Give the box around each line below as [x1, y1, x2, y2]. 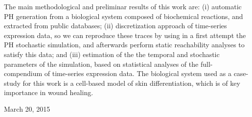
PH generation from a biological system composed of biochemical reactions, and [4, 11, 243, 21]
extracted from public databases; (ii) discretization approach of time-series [4, 20, 227, 31]
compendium [4, 68, 43, 78]
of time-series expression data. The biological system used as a [44, 68, 231, 78]
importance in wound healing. [4, 87, 93, 97]
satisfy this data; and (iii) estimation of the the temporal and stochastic [4, 49, 220, 59]
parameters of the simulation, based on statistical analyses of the [4, 58, 199, 69]
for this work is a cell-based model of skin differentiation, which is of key [23, 78, 240, 88]
